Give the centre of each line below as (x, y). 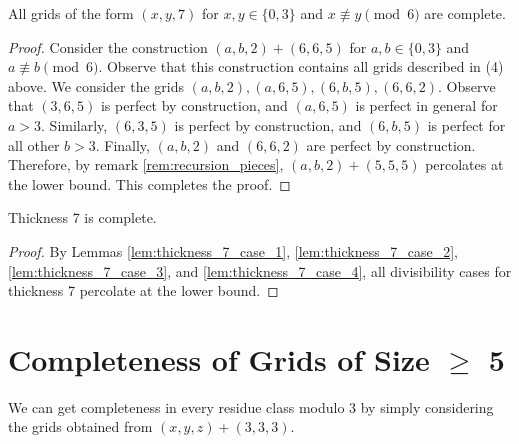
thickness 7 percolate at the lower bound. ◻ (143, 290)
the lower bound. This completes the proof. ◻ (149, 183)
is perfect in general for (426, 105)
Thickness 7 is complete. (82, 217)
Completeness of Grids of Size (219, 358)
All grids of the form (71, 13)
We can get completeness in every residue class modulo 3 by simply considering (251, 406)
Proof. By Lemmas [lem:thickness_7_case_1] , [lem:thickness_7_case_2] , (233, 250)
